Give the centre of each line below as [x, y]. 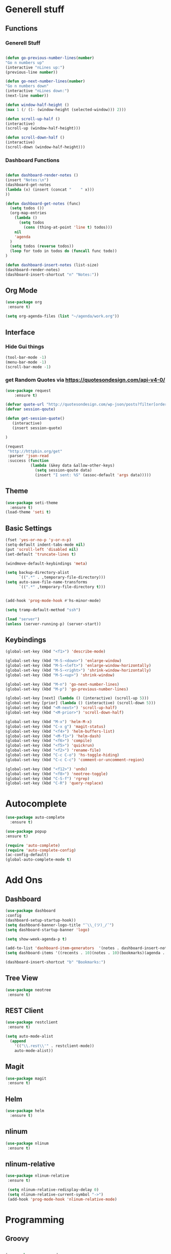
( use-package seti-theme [32, 503]
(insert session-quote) [37, 428]
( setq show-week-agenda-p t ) [36, 939]
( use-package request [28, 390]
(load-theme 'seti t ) [28, 512]
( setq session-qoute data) [64, 471]
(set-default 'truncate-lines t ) [41, 554]
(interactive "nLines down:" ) [37, 91]
